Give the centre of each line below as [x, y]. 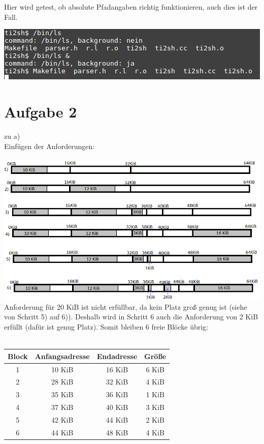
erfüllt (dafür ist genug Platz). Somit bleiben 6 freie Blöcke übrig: [106, 327]
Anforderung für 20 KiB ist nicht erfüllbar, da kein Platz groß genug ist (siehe [126, 306]
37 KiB [62, 407]
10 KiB [62, 369]
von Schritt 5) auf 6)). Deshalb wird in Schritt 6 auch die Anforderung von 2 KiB [131, 317]
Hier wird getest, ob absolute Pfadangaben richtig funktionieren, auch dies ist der [131, 7]
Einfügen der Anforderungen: [49, 146]
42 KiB [62, 419]
